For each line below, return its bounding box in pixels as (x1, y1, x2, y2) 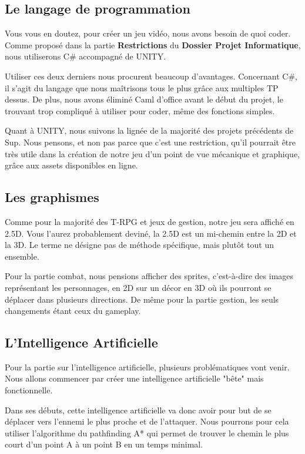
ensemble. (5, 250, 39, 262)
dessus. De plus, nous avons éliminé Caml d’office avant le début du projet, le (5, 93, 283, 105)
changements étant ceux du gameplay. (5, 304, 141, 317)
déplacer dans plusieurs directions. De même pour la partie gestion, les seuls (5, 293, 279, 305)
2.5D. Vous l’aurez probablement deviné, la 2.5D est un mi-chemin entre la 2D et (5, 227, 297, 239)
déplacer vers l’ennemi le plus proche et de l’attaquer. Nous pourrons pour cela (5, 415, 289, 428)
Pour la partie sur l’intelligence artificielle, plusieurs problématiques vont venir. (5, 360, 290, 373)
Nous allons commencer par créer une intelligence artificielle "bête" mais (5, 372, 264, 385)
